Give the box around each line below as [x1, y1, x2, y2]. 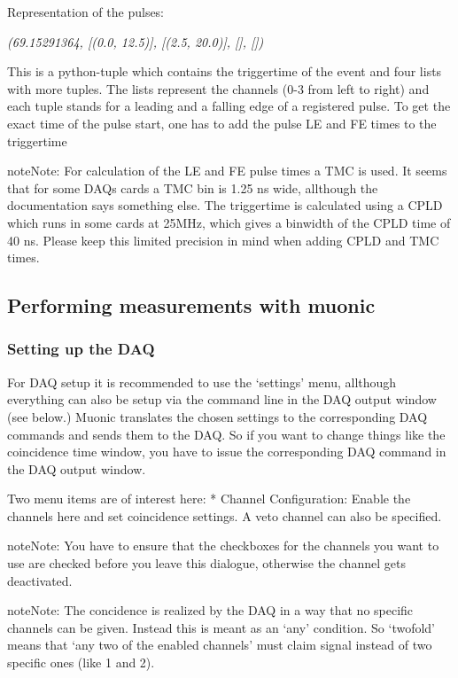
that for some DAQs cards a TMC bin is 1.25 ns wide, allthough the [7, 178, 378, 197]
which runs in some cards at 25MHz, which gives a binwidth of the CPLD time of [7, 213, 451, 231]
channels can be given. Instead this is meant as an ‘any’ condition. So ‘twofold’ [7, 618, 435, 636]
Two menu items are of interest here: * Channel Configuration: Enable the [7, 489, 411, 508]
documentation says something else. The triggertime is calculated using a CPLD [7, 196, 443, 214]
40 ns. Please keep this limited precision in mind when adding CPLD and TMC [7, 230, 439, 249]
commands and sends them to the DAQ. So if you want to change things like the [7, 425, 446, 443]
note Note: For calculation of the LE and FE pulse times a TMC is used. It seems [7, 161, 447, 180]
